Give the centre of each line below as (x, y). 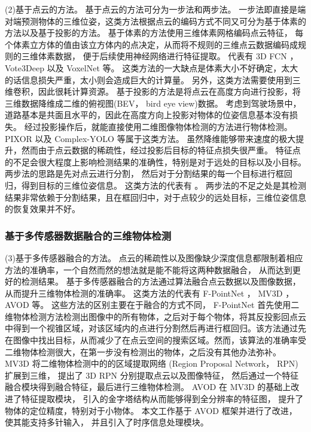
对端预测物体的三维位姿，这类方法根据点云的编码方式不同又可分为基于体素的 (155, 21)
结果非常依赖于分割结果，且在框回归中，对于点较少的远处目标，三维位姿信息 (155, 197)
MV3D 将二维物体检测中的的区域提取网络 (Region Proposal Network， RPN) (152, 363)
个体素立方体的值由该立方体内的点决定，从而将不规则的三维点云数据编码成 (151, 44)
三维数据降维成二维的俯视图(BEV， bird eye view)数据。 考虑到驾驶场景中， (153, 103)
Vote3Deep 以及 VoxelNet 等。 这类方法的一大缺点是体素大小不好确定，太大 (152, 67)
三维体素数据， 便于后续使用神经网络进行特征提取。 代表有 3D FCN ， (160, 56)
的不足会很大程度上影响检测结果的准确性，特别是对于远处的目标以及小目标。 (155, 161)
